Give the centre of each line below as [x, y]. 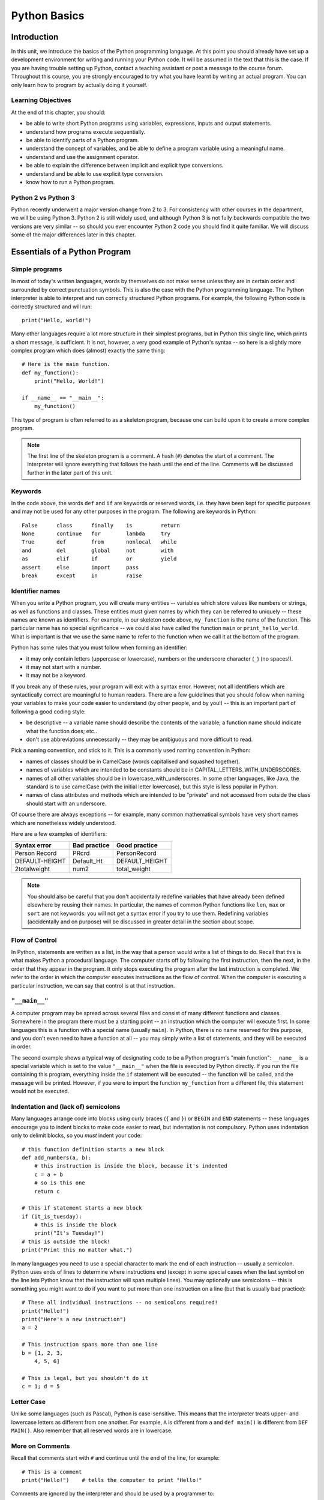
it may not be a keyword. [56, 676]
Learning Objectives [41, 100]
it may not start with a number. [64, 667]
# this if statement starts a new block [82, 1208]
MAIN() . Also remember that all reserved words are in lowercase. [92, 1430]
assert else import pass [80, 567]
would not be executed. [40, 1091]
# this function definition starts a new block [93, 1149]
